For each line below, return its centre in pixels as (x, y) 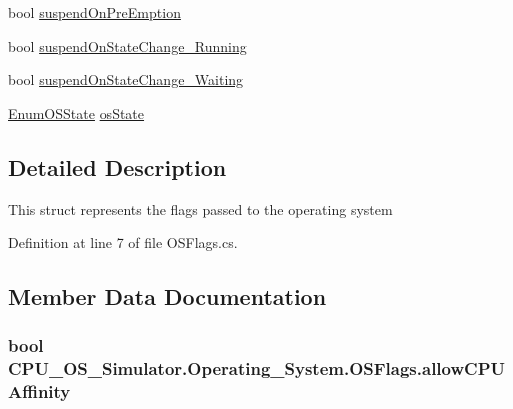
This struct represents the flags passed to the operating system (200, 208)
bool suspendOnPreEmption (94, 12)
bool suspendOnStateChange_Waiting (126, 79)
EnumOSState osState (76, 112)
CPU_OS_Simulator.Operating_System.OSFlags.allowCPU (256, 368)
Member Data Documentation (167, 296)
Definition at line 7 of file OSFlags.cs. (123, 242)
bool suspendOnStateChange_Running (127, 45)
